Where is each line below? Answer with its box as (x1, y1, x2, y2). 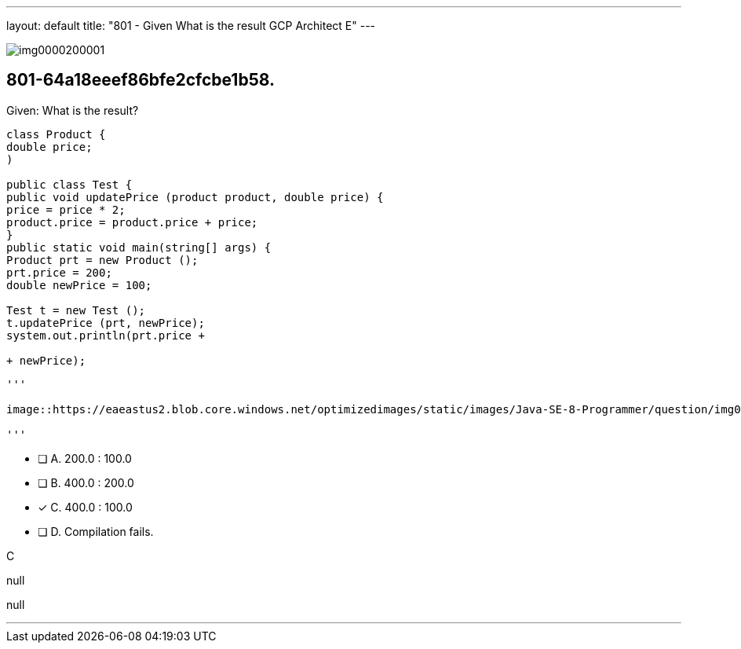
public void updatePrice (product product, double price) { (6, 190, 384, 203)
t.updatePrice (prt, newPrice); (6, 316, 205, 329)
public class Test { (6, 178, 133, 191)
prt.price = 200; (6, 266, 112, 279)
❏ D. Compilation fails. (38, 524, 154, 538)
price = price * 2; (6, 203, 126, 216)
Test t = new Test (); (6, 303, 146, 317)
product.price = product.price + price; (6, 215, 258, 229)
